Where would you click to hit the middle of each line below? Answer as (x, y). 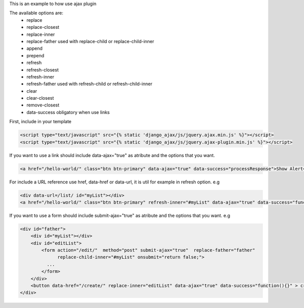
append (35, 49)
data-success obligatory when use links (68, 112)
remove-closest (43, 105)
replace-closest (43, 27)
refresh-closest (43, 70)
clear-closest (40, 98)
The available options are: (36, 13)
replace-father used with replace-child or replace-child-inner (90, 41)
